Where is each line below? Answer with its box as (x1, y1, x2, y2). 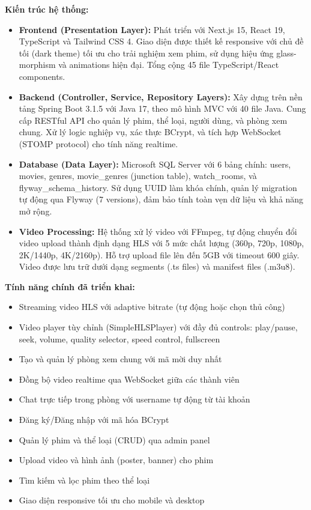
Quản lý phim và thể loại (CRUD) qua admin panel (19, 433, 210, 446)
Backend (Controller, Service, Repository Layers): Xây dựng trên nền (19, 90, 303, 103)
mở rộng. (19, 204, 52, 217)
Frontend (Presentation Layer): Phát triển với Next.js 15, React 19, (19, 23, 285, 35)
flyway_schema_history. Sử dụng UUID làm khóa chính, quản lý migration (19, 181, 297, 193)
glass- (276, 46, 297, 59)
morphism (19, 58, 56, 71)
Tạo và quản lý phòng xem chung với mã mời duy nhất (19, 353, 222, 365)
